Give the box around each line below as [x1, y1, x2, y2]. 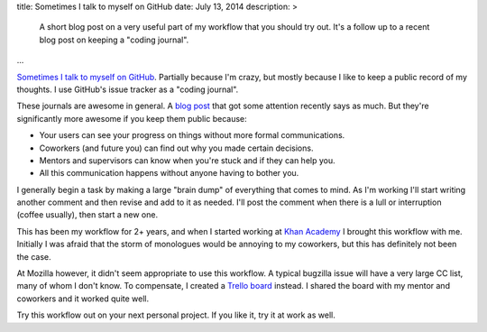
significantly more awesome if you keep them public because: [16, 113, 247, 124]
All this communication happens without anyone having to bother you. [39, 168, 299, 179]
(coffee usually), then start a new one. [16, 209, 158, 220]
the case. [16, 251, 51, 262]
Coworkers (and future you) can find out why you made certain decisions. [39, 143, 314, 153]
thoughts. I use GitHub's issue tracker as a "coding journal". [16, 84, 239, 95]
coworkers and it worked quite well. [16, 293, 150, 304]
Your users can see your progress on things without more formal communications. [39, 130, 345, 141]
